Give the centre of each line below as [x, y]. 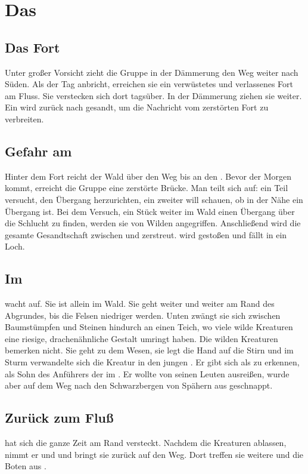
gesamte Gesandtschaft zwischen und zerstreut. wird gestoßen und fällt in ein [146, 234]
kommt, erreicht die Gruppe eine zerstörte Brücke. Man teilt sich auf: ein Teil [147, 188]
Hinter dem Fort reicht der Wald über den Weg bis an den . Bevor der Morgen [148, 176]
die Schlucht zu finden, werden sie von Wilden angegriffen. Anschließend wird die [153, 223]
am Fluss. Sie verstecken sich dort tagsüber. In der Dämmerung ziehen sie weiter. [153, 95]
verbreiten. [24, 119]
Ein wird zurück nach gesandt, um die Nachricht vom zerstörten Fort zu [137, 107]
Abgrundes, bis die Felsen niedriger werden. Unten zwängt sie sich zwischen [143, 315]
